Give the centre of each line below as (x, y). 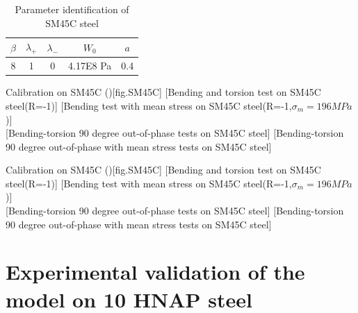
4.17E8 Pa (90, 66)
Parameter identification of (72, 9)
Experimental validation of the (155, 272)
